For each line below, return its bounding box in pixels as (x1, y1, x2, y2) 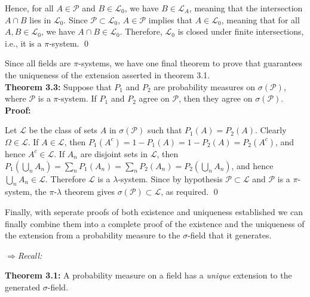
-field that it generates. (188, 229, 272, 241)
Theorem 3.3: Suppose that (5, 80, 112, 93)
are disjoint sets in (80, 147, 148, 160)
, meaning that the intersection (189, 2, 303, 14)
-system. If (58, 92, 97, 105)
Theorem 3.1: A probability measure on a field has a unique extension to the (5, 269, 292, 281)
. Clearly (255, 124, 287, 136)
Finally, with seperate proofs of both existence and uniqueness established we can (5, 205, 303, 218)
